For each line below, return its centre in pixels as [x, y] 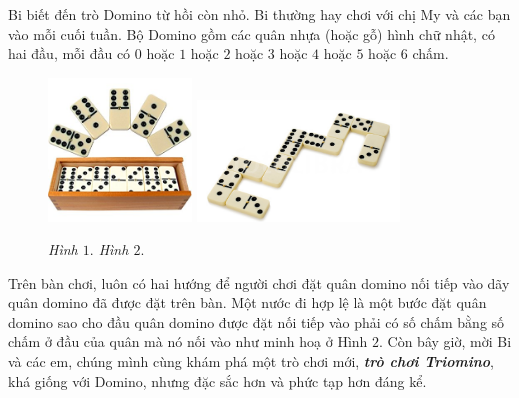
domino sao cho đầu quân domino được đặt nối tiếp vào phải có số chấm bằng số [256, 321]
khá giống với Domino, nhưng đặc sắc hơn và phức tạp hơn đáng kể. [217, 380]
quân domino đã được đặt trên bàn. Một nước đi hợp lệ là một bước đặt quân [247, 302]
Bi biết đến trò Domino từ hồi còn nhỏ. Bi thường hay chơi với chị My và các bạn [259, 14]
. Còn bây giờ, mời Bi [445, 341]
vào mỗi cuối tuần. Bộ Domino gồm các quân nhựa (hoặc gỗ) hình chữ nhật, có [251, 33]
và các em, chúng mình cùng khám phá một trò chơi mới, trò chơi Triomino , [251, 361]
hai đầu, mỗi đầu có [69, 53]
